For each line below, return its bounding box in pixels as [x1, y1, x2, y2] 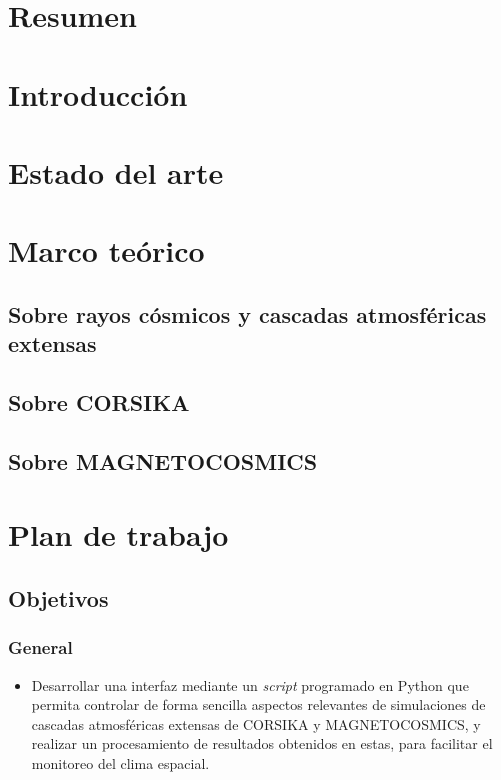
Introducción [8, 73, 188, 114]
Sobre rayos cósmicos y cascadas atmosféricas [8, 298, 487, 329]
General [8, 635, 73, 660]
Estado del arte [8, 151, 224, 192]
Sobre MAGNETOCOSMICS [8, 445, 318, 476]
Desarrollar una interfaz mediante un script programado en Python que [31, 674, 469, 695]
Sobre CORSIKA [8, 387, 190, 418]
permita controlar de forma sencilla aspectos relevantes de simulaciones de [31, 694, 486, 715]
